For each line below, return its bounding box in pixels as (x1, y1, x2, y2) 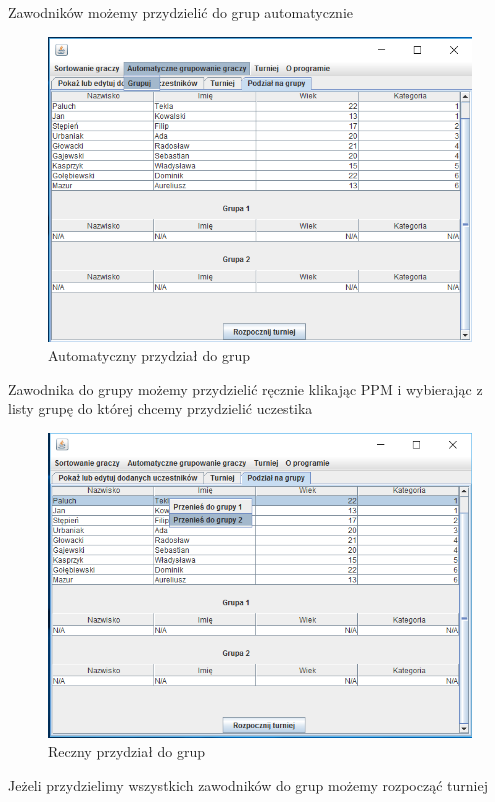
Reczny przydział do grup (48, 741, 206, 762)
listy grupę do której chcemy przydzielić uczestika (8, 398, 313, 419)
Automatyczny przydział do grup (48, 345, 250, 366)
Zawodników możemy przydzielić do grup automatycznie (8, 2, 354, 22)
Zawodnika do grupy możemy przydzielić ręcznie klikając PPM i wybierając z (8, 378, 483, 399)
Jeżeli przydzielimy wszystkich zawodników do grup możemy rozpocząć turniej (8, 775, 488, 795)
